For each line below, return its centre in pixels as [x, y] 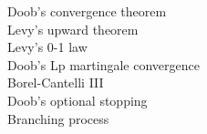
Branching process [58, 118]
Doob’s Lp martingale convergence [103, 64]
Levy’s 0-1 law [47, 47]
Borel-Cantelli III [56, 82]
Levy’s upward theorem [73, 29]
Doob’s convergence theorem [87, 11]
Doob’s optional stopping [78, 100]
